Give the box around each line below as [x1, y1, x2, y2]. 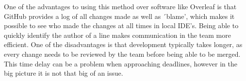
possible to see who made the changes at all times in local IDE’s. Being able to [4, 20, 239, 31]
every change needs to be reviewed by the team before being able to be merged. [4, 49, 241, 59]
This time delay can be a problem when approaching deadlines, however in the [4, 58, 237, 68]
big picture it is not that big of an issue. [4, 68, 123, 78]
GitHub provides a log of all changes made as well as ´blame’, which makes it [4, 11, 235, 21]
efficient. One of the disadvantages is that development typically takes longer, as [4, 39, 243, 49]
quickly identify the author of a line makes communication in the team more [4, 30, 231, 40]
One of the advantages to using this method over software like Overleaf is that [4, 1, 237, 11]
